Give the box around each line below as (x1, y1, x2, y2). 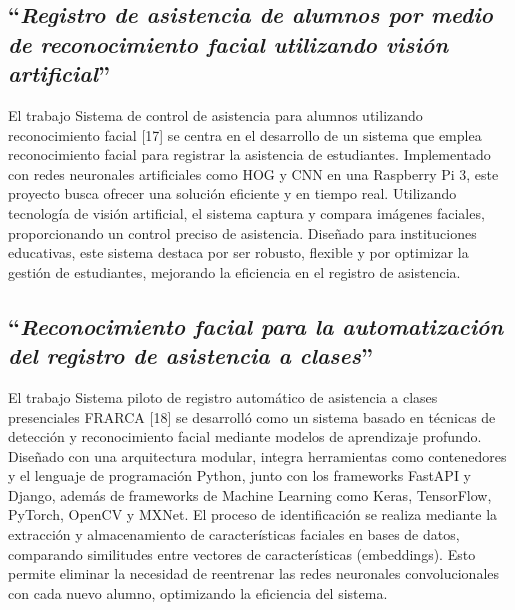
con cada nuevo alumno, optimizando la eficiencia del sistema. (8, 582, 388, 603)
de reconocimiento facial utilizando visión (8, 28, 449, 59)
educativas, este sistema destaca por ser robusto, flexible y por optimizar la (8, 242, 469, 263)
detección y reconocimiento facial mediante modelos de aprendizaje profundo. (8, 426, 482, 447)
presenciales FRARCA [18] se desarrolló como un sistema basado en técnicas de (8, 406, 496, 427)
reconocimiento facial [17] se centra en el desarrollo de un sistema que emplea (8, 124, 482, 145)
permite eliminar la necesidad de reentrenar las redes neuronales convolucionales (8, 563, 500, 584)
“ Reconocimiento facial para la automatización (8, 310, 504, 341)
